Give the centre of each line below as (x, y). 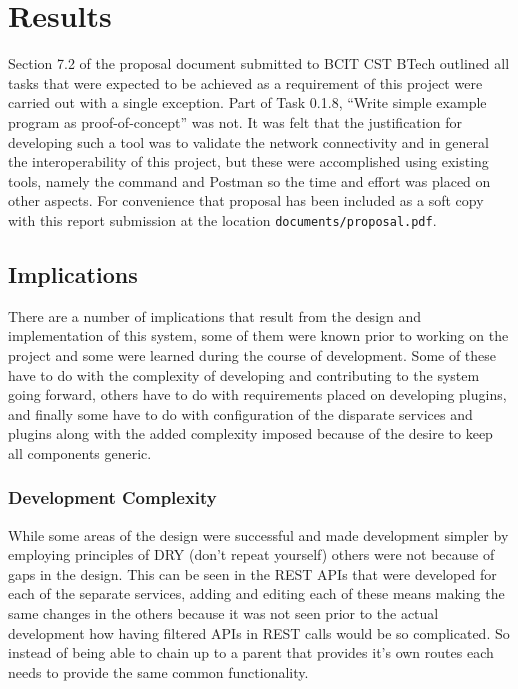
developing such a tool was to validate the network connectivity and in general (248, 141)
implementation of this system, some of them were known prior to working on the (258, 335)
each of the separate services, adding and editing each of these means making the (256, 593)
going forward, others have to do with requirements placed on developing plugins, (257, 394)
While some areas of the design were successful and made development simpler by (258, 534)
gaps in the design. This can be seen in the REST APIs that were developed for (252, 573)
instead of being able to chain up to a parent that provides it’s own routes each (251, 652)
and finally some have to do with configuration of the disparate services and (240, 413)
